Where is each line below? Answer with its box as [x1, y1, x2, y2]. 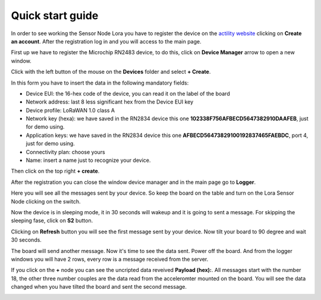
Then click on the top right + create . [11, 167, 100, 175]
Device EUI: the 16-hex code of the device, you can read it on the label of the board [26, 90, 230, 97]
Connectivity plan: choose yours [26, 148, 105, 155]
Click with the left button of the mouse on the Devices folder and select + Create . [11, 68, 211, 76]
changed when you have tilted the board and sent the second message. [11, 283, 187, 290]
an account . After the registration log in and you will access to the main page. [11, 37, 202, 45]
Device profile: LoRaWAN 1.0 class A [26, 107, 115, 114]
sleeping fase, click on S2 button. [11, 217, 93, 224]
